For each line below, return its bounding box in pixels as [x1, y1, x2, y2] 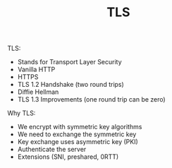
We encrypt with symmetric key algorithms [17, 123, 142, 131]
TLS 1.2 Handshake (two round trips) [17, 80, 125, 89]
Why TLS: [7, 109, 36, 117]
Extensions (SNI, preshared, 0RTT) [17, 152, 119, 161]
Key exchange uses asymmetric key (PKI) [17, 138, 139, 146]
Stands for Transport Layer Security [17, 58, 122, 66]
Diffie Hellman [17, 88, 59, 96]
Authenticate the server [17, 145, 87, 154]
